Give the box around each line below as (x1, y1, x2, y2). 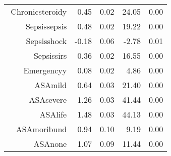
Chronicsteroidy (11, 6, 67, 17)
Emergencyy (23, 64, 67, 76)
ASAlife (39, 108, 67, 120)
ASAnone (33, 138, 67, 149)
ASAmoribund (16, 123, 67, 135)
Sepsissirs (33, 50, 67, 61)
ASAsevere (29, 94, 67, 105)
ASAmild (34, 79, 67, 91)
